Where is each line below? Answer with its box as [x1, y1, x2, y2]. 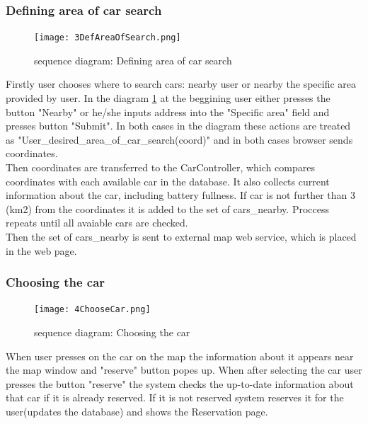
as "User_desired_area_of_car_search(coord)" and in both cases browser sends [6, 132, 353, 147]
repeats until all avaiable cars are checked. [6, 215, 188, 230]
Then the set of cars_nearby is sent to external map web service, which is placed [6, 229, 357, 243]
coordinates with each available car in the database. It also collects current [6, 173, 330, 188]
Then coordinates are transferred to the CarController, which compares [6, 160, 315, 175]
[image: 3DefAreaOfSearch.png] [34, 33, 181, 43]
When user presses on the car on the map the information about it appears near [6, 348, 354, 363]
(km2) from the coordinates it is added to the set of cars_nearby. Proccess [6, 201, 329, 216]
